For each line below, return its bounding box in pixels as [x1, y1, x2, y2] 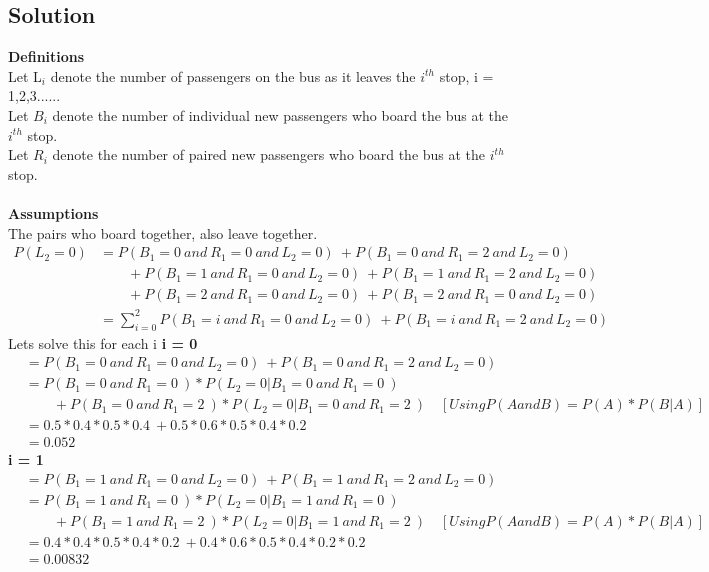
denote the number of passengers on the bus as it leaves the [50, 65, 416, 86]
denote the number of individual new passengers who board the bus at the [52, 104, 508, 125]
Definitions [8, 46, 85, 67]
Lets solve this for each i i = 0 [8, 332, 198, 353]
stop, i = [439, 65, 494, 86]
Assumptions [8, 202, 99, 223]
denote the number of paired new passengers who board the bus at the [52, 144, 486, 165]
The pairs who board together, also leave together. [8, 222, 318, 243]
